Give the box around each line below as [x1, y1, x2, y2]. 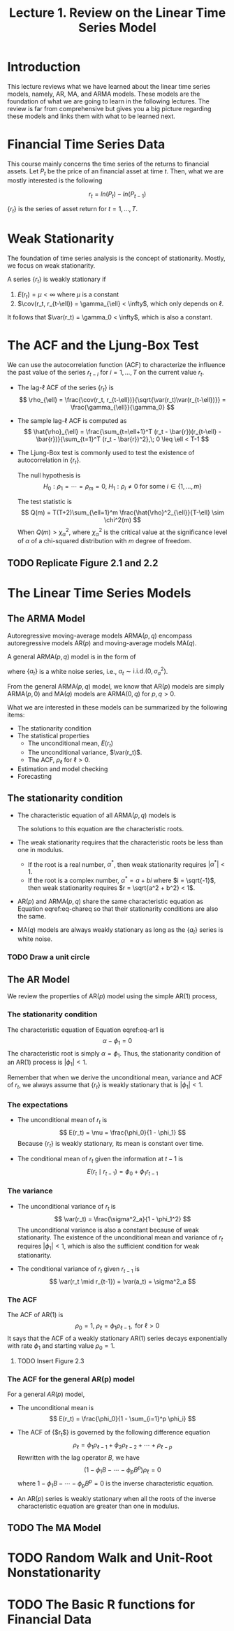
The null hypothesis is [17, 471, 81, 480]
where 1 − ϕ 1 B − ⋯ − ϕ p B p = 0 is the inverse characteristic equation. [17, 1478, 214, 1489]
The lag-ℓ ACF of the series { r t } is [17, 383, 114, 393]
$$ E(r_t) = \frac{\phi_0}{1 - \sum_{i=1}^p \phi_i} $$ [49, 1414, 196, 1423]
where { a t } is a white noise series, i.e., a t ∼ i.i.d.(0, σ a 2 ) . [7, 666, 168, 677]
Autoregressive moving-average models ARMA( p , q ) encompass [7, 631, 193, 640]
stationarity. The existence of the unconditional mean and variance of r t [17, 1233, 224, 1243]
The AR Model [7, 974, 70, 986]
